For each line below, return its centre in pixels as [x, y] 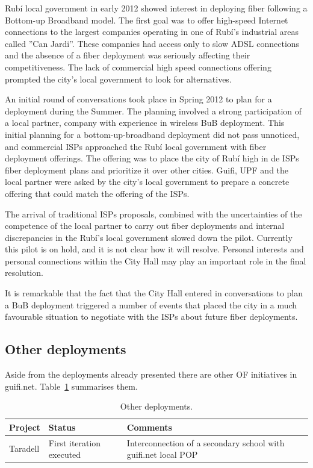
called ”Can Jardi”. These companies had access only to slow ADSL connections [152, 43]
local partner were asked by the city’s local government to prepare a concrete [147, 182]
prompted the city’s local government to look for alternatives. [118, 79]
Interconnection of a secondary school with [206, 442]
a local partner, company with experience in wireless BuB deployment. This [145, 123]
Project [25, 427]
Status [62, 427]
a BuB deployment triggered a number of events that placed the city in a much [151, 304]
